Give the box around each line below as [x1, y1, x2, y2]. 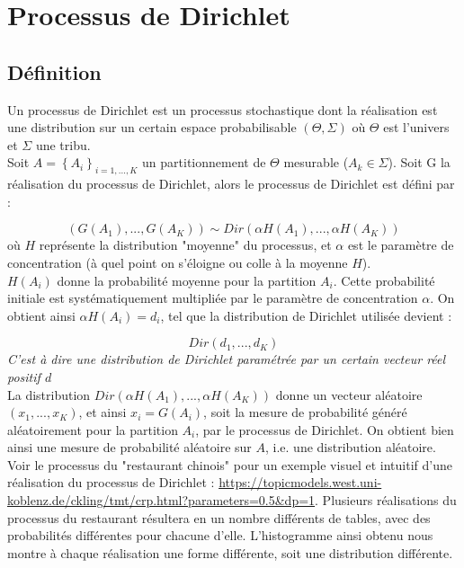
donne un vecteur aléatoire [275, 385, 423, 404]
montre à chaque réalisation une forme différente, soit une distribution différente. [7, 543, 453, 562]
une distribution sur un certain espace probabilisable [7, 118, 297, 137]
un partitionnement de [142, 153, 266, 172]
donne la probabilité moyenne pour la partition [57, 271, 317, 289]
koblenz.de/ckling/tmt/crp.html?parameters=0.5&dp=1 [7, 491, 316, 510]
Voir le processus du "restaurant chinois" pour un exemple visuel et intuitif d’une [7, 455, 452, 474]
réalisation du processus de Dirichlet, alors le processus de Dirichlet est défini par [7, 174, 455, 193]
